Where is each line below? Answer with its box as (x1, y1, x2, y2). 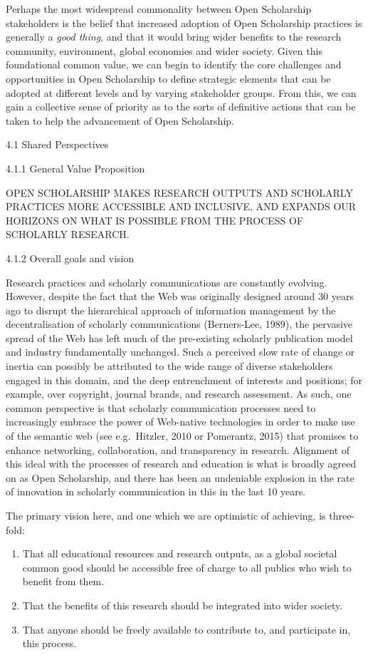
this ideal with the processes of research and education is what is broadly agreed (6, 456, 357, 471)
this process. (22, 636, 77, 651)
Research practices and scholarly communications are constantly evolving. (6, 274, 327, 289)
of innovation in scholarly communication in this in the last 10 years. (6, 484, 306, 499)
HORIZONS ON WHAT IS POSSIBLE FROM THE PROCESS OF (6, 212, 304, 227)
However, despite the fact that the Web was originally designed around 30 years (6, 289, 354, 304)
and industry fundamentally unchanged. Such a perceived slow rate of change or (6, 344, 355, 359)
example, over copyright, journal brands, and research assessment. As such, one (6, 386, 352, 401)
